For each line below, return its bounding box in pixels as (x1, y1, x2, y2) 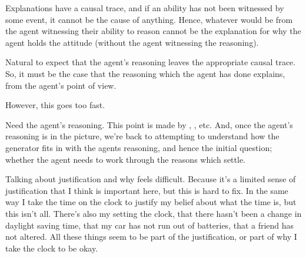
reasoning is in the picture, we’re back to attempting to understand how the (5, 130, 280, 142)
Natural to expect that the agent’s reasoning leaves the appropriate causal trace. (5, 56, 296, 68)
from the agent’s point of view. (5, 79, 117, 91)
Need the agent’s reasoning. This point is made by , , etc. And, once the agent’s (5, 118, 293, 130)
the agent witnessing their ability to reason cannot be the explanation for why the (5, 25, 301, 37)
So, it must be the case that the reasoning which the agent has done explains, (5, 67, 285, 79)
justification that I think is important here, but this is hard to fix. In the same (5, 184, 288, 196)
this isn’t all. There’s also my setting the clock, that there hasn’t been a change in (5, 207, 302, 219)
